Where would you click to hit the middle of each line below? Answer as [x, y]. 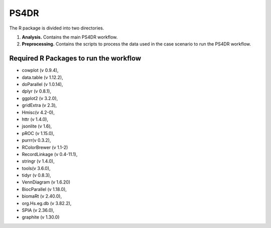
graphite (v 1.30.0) [41, 217]
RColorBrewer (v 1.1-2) [45, 147]
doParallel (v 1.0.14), [42, 84]
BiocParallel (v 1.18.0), [44, 189]
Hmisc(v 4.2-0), [38, 112]
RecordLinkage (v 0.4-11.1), [50, 154]
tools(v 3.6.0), [36, 168]
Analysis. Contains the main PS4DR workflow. [70, 37]
